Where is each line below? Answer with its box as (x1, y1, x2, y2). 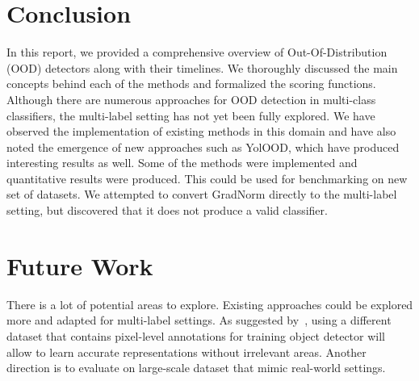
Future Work (6, 249, 153, 282)
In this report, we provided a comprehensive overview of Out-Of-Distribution (6, 44, 388, 61)
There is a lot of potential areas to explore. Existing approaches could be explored (6, 295, 413, 312)
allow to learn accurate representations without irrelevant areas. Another (6, 343, 367, 360)
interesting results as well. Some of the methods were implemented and (6, 154, 358, 171)
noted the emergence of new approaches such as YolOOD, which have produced (6, 138, 400, 155)
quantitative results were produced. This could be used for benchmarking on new (6, 170, 408, 186)
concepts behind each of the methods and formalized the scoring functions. (6, 75, 376, 92)
